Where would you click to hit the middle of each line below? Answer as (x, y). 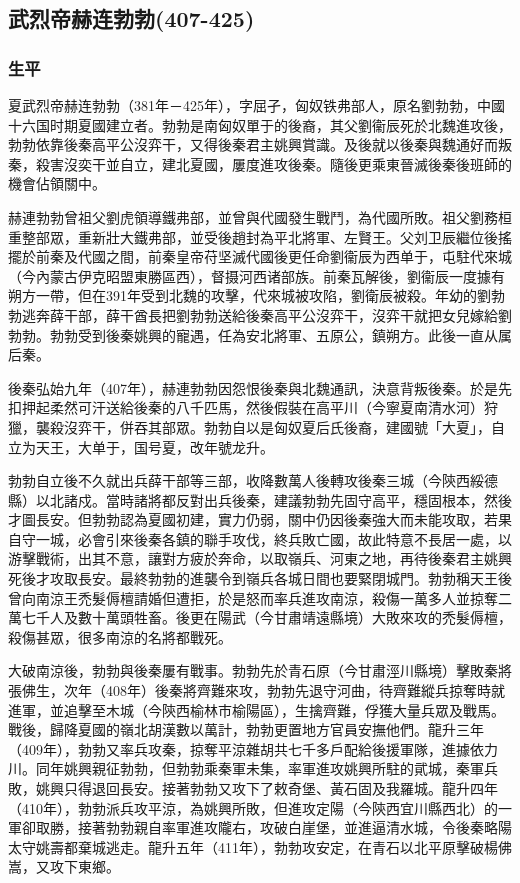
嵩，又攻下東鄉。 (64, 866)
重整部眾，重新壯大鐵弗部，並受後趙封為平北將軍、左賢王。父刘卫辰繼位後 (253, 236)
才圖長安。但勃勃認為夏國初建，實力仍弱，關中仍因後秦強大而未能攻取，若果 (260, 519)
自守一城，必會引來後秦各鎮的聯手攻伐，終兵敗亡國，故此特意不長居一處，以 (260, 538)
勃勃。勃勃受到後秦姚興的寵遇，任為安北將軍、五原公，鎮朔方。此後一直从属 (260, 334)
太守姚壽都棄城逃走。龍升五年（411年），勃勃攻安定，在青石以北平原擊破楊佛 (260, 846)
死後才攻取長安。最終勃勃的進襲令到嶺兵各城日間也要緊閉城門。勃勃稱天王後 (260, 578)
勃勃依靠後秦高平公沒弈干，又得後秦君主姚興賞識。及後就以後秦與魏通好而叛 (260, 144)
